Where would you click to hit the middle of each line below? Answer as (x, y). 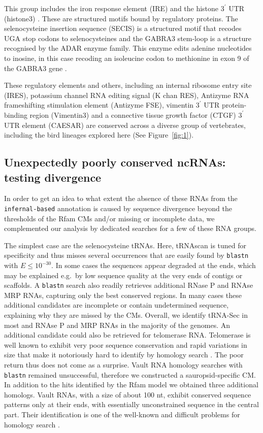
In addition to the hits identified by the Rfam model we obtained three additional (131, 385)
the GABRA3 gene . (36, 68)
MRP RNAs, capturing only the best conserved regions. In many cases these (123, 295)
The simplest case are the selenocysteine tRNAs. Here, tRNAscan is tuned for (125, 245)
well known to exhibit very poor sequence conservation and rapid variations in (126, 344)
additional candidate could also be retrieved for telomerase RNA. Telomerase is (127, 335)
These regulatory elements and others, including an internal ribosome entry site (128, 85)
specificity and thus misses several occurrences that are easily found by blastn (126, 255)
